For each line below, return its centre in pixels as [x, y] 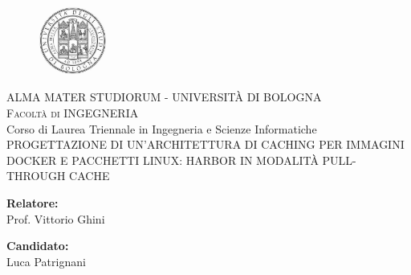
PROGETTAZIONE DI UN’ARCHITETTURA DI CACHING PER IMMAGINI [205, 144]
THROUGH [36, 176]
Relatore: [33, 202]
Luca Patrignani [46, 261]
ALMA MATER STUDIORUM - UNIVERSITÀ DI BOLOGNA [164, 97]
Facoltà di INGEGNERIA [73, 112]
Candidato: [38, 246]
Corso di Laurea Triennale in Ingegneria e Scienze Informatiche [162, 128]
